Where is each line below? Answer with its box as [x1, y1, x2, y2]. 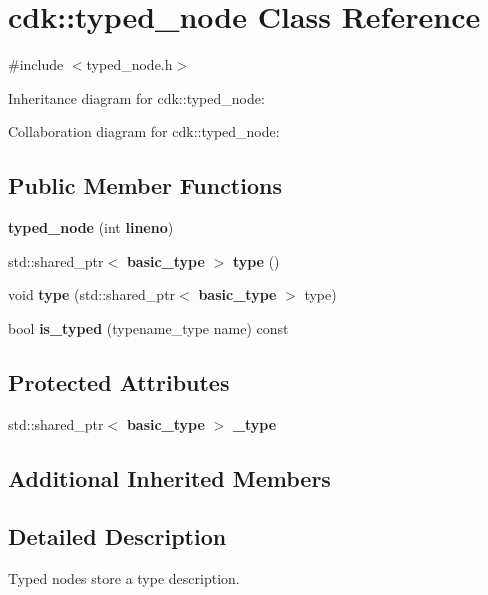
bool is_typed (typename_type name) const [8, 317, 289, 338]
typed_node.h [86, 54, 173, 75]
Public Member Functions [8, 170, 282, 201]
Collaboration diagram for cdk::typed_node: [8, 121, 280, 142]
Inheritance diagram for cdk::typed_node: [8, 87, 265, 108]
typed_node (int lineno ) [8, 217, 174, 238]
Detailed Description [8, 521, 227, 552]
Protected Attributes [8, 366, 230, 397]
